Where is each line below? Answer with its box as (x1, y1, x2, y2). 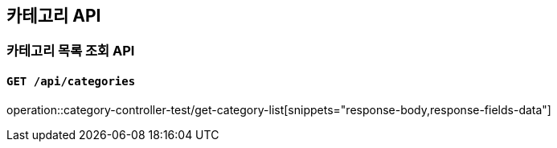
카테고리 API (6, 6, 101, 26)
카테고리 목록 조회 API (6, 43, 135, 60)
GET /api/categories (6, 75, 136, 88)
